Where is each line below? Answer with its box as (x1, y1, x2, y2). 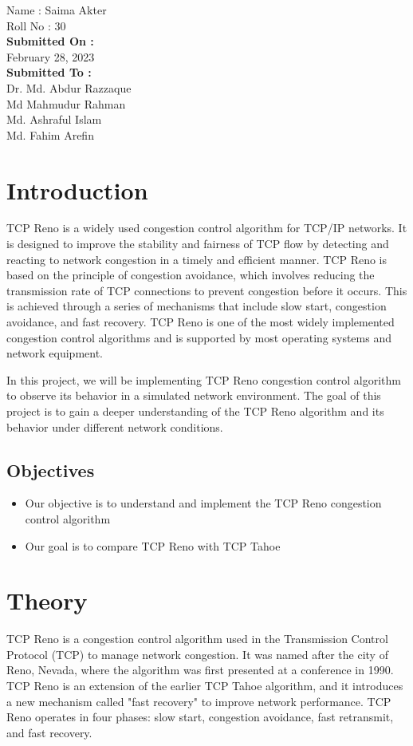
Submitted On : (6, 33, 94, 49)
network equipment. (6, 345, 103, 361)
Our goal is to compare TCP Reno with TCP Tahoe (25, 537, 281, 554)
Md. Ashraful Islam (6, 111, 102, 128)
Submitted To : (6, 64, 92, 81)
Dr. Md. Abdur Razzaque (6, 79, 132, 96)
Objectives (6, 457, 95, 482)
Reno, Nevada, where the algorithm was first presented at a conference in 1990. (6, 661, 394, 678)
